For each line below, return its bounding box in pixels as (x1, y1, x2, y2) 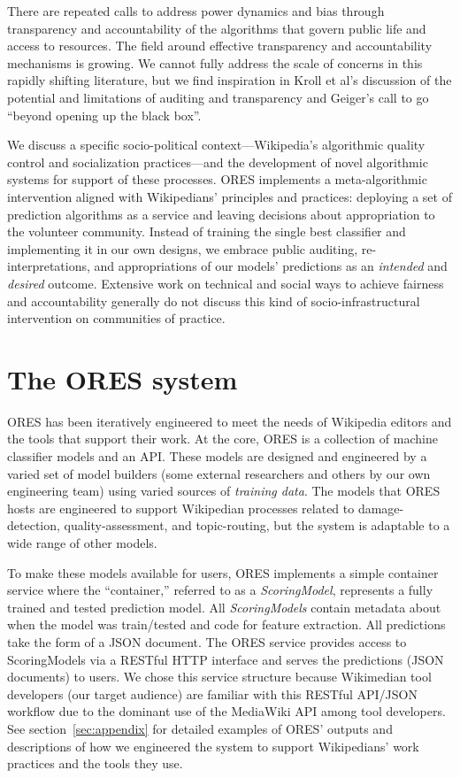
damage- (357, 498, 404, 517)
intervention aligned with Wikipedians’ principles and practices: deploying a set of (7, 187, 452, 205)
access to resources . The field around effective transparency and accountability (7, 36, 433, 55)
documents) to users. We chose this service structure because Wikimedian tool (7, 667, 432, 686)
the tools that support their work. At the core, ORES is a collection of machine (7, 429, 438, 448)
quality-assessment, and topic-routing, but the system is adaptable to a (64, 516, 450, 535)
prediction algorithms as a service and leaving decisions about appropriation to (7, 204, 435, 223)
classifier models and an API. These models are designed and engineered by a (7, 447, 427, 465)
